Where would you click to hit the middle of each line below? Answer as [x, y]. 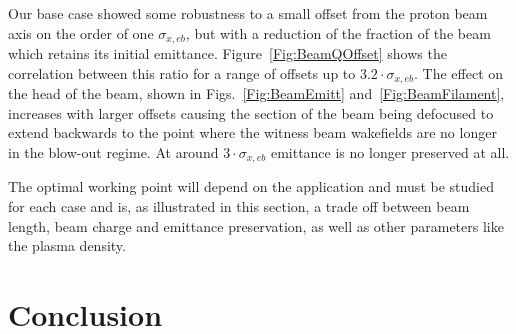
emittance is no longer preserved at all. [390, 151]
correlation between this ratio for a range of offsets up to [182, 72]
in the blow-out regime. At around [113, 151]
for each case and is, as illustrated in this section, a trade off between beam [239, 205]
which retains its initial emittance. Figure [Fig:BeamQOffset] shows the [227, 53]
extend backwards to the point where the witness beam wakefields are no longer [252, 132]
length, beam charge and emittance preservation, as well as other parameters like [256, 225]
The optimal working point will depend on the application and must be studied [251, 186]
